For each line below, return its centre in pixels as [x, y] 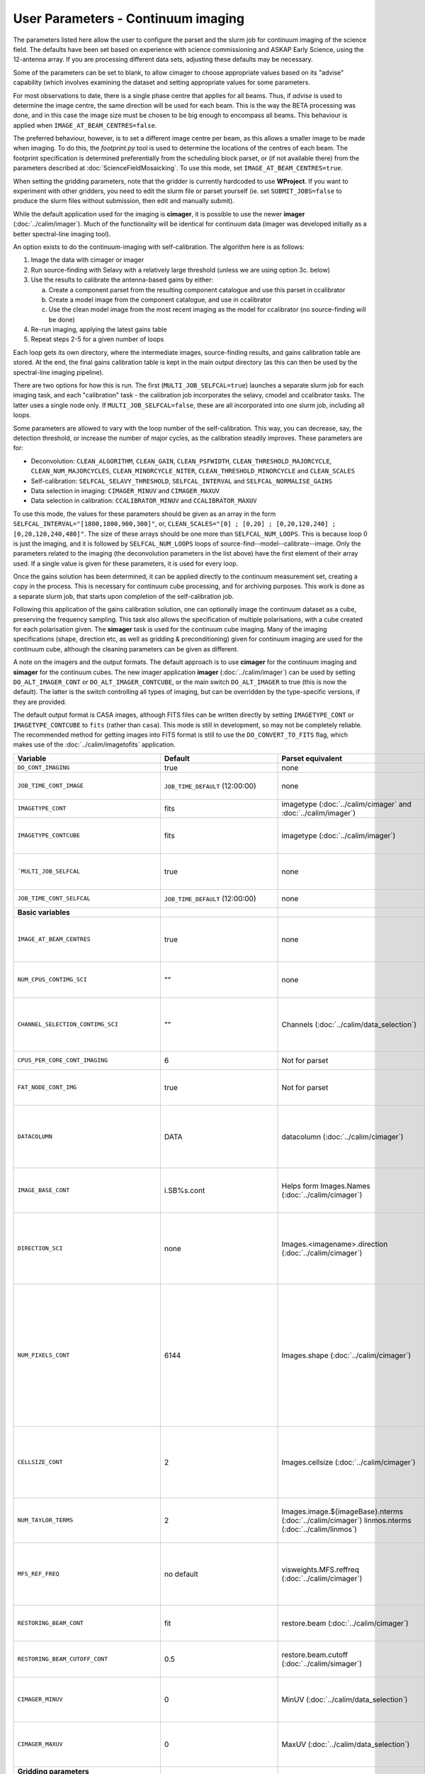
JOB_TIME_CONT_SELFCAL [54, 899]
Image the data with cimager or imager [87, 260]
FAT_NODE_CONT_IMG [47, 1087]
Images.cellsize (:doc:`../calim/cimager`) [348, 1462]
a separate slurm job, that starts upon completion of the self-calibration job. [123, 596]
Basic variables [44, 912]
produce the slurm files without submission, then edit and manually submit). [124, 201]
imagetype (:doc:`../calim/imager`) [339, 835]
